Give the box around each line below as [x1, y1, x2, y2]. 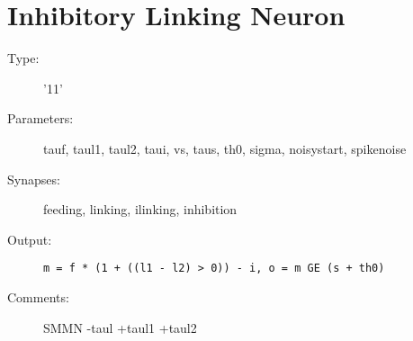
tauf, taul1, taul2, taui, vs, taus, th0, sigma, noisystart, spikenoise [43, 139, 407, 157]
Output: [7, 229, 52, 248]
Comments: [7, 287, 69, 306]
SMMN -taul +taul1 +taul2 [43, 318, 197, 337]
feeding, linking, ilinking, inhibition [43, 200, 238, 219]
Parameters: [7, 109, 74, 128]
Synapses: [7, 169, 60, 188]
